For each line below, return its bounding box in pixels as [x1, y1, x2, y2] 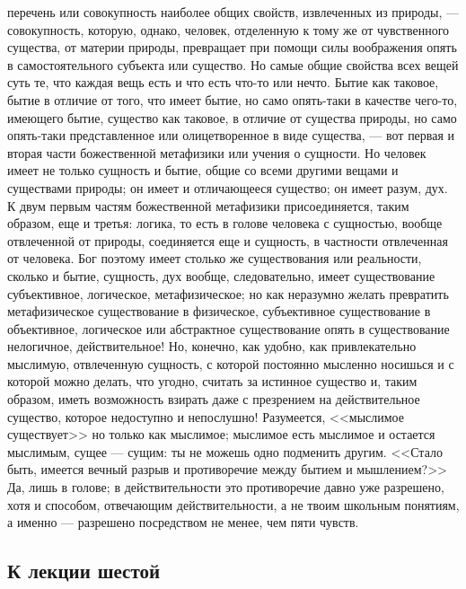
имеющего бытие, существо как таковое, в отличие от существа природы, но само [7, 108, 457, 127]
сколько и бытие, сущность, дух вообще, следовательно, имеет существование [7, 266, 435, 285]
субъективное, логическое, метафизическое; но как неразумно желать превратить [7, 284, 449, 303]
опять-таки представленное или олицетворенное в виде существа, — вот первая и [7, 126, 455, 145]
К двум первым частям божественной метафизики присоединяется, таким [7, 196, 409, 215]
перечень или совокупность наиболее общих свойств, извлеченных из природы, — [7, 3, 459, 21]
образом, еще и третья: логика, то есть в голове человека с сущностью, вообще [7, 214, 443, 233]
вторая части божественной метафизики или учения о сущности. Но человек [7, 143, 426, 162]
